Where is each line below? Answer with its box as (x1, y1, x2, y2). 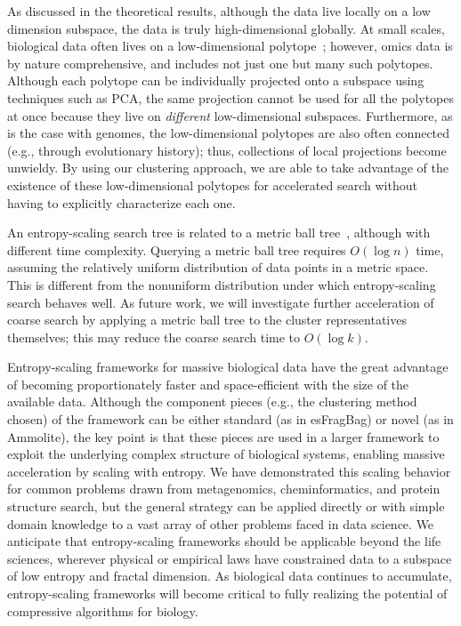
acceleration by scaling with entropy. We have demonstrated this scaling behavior (7, 461, 451, 480)
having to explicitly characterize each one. (7, 193, 236, 212)
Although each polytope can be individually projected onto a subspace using (7, 71, 425, 90)
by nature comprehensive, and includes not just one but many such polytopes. (7, 53, 433, 72)
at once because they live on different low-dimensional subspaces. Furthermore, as (7, 106, 453, 124)
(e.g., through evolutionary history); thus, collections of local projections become (7, 140, 447, 159)
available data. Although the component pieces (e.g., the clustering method (7, 392, 417, 411)
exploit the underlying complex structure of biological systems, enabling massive (7, 445, 445, 463)
